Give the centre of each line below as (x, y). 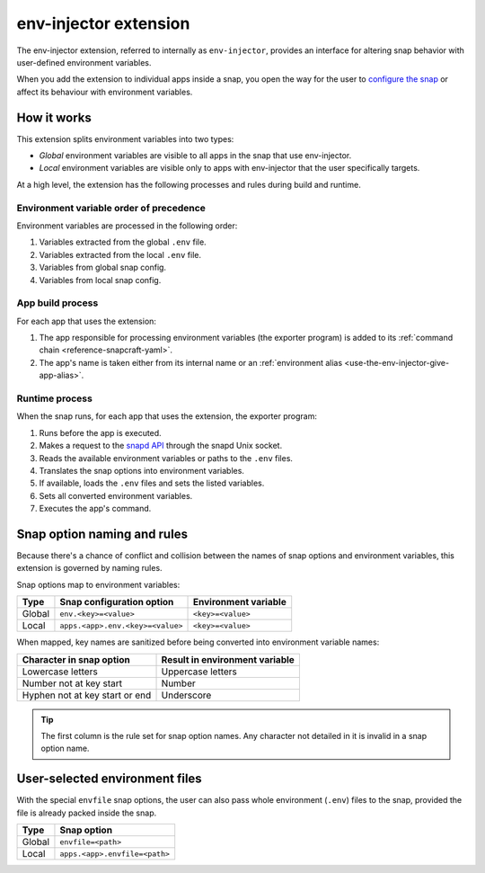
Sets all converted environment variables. (116, 495)
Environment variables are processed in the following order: (127, 226)
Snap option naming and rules (102, 534)
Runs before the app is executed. (100, 432)
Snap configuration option (117, 602)
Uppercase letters (199, 672)
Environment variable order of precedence (111, 208)
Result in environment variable (228, 659)
